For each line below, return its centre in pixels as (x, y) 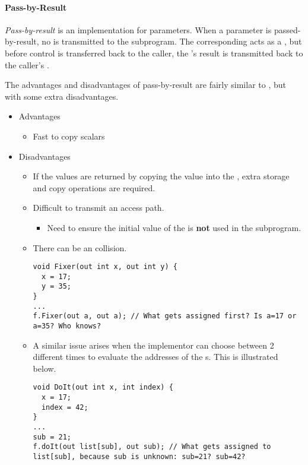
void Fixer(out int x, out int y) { (105, 267)
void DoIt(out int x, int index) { (103, 387)
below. (45, 368)
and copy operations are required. (94, 187)
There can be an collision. (80, 247)
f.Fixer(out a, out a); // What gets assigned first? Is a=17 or (165, 316)
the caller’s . (27, 64)
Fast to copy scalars (69, 136)
